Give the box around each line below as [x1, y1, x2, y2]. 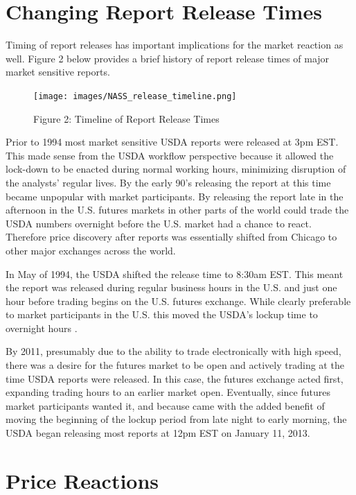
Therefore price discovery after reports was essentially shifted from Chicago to [6, 229, 337, 244]
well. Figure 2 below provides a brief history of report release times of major [6, 51, 330, 65]
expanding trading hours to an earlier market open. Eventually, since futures [6, 385, 330, 399]
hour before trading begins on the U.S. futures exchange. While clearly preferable [6, 293, 351, 308]
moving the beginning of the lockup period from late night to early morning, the [6, 412, 347, 426]
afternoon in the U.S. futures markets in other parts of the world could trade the [6, 202, 349, 217]
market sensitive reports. [6, 64, 110, 79]
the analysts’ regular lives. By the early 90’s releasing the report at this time [6, 175, 331, 189]
